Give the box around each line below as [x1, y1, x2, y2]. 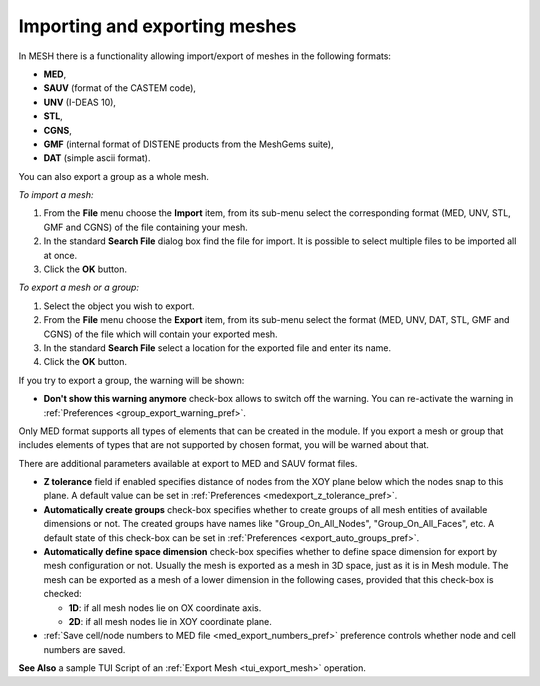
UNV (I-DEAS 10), [43, 96, 117, 108]
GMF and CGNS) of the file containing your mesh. [43, 221, 249, 233]
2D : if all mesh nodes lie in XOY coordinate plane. [68, 616, 272, 627]
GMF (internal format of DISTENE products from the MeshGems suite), [43, 138, 334, 150]
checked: [43, 588, 82, 600]
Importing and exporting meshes [18, 15, 297, 37]
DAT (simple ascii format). [43, 152, 151, 164]
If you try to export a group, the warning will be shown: [18, 374, 245, 386]
